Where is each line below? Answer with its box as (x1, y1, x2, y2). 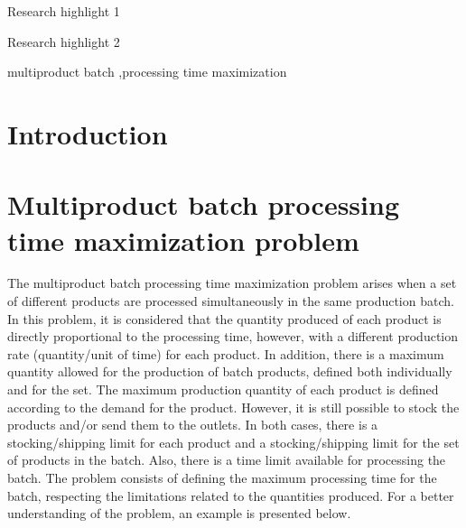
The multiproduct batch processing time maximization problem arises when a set (7, 273, 457, 292)
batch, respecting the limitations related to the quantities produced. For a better (7, 486, 454, 505)
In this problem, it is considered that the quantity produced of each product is (7, 309, 442, 328)
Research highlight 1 (7, 2, 120, 20)
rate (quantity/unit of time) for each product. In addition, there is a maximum (7, 344, 444, 363)
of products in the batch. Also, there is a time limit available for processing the (7, 450, 446, 469)
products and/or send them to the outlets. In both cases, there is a (7, 415, 378, 434)
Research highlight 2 (7, 32, 120, 51)
